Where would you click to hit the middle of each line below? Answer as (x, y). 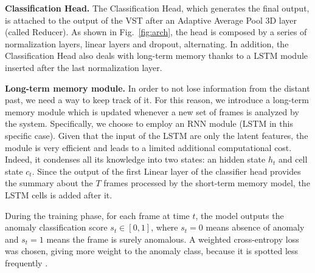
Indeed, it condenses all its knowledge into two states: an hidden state (135, 159)
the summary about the (49, 183)
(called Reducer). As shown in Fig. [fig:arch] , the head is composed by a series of (156, 32)
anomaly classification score (56, 227)
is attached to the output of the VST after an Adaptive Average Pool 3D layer (151, 20)
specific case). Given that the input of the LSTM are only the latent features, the (157, 135)
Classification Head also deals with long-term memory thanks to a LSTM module (157, 56)
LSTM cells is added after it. (59, 194)
